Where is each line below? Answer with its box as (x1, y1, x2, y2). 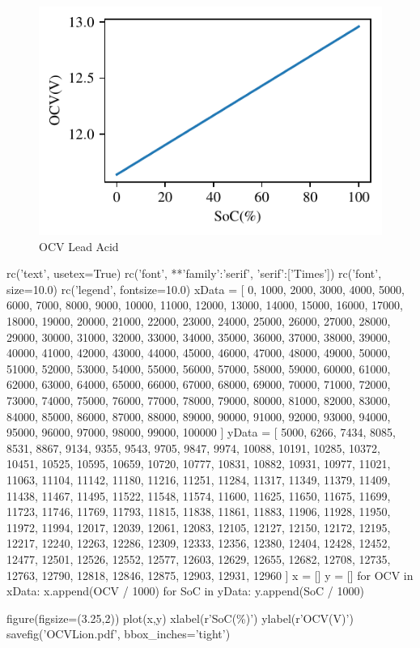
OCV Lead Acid (39, 237, 119, 254)
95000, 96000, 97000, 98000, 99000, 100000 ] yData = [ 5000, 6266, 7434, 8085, (6, 424, 396, 441)
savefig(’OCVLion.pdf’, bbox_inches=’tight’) (6, 625, 231, 642)
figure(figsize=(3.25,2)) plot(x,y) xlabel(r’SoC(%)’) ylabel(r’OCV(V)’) (6, 609, 354, 626)
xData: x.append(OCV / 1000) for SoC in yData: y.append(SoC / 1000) (6, 582, 364, 599)
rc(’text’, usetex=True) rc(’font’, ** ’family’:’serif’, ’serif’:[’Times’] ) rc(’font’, (6, 265, 382, 282)
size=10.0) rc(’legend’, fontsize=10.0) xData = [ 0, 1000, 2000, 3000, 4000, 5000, (6, 280, 405, 297)
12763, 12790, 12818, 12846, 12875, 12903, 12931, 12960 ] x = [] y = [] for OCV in (6, 566, 414, 583)
